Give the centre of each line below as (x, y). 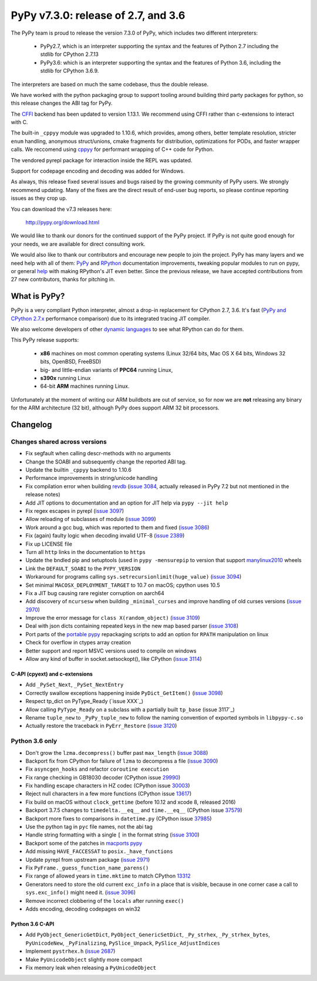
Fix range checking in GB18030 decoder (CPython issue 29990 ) (103, 777)
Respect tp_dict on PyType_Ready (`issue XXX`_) (85, 701)
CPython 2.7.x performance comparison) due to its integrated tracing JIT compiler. (111, 318)
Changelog (31, 424)
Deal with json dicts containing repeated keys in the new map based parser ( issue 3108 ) (132, 626)
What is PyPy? (38, 296)
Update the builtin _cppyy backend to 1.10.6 (79, 470)
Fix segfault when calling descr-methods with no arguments (98, 453)
